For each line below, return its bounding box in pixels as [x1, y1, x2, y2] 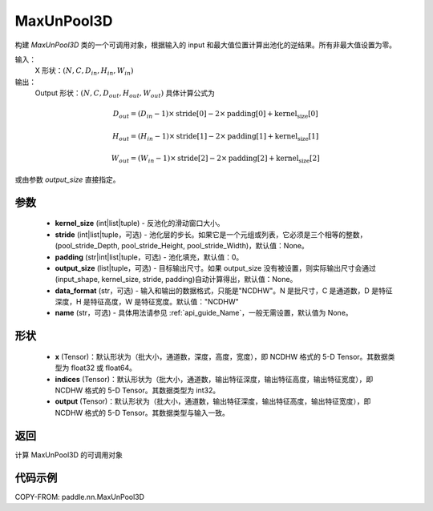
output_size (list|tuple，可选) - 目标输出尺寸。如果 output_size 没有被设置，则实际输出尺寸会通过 [55, 263, 376, 272]
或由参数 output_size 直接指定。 [14, 175, 120, 184]
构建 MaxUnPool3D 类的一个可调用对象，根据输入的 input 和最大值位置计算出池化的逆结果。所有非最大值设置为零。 [14, 40, 397, 50]
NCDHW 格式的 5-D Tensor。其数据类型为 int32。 [55, 385, 221, 396]
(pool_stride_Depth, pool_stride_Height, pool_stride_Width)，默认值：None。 [55, 241, 309, 251]
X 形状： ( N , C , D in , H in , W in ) [34, 66, 134, 78]
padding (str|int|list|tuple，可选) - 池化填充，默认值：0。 [55, 252, 244, 262]
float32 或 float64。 [71, 363, 136, 372]
